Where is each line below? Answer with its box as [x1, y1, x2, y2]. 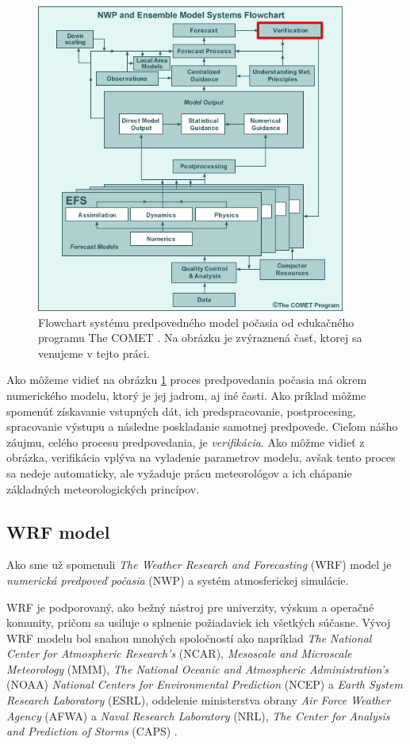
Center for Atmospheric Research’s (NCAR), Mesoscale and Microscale [6, 645, 352, 662]
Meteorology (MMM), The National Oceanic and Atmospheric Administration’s [6, 660, 389, 677]
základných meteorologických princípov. [6, 480, 200, 497]
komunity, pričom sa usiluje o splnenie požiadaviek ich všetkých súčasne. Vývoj [6, 614, 391, 631]
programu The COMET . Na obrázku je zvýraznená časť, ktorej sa [38, 329, 362, 346]
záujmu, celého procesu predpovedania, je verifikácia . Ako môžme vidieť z [6, 433, 365, 450]
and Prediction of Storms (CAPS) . [6, 723, 178, 739]
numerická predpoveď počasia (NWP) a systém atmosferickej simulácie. [6, 571, 349, 588]
